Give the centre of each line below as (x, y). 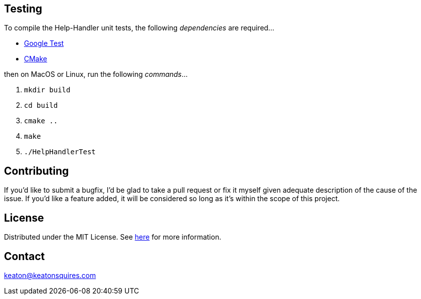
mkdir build (47, 90)
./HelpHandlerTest (60, 152)
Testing (23, 9)
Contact (24, 256)
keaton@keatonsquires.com (50, 275)
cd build (41, 106)
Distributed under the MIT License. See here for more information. (113, 237)
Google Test (44, 43)
